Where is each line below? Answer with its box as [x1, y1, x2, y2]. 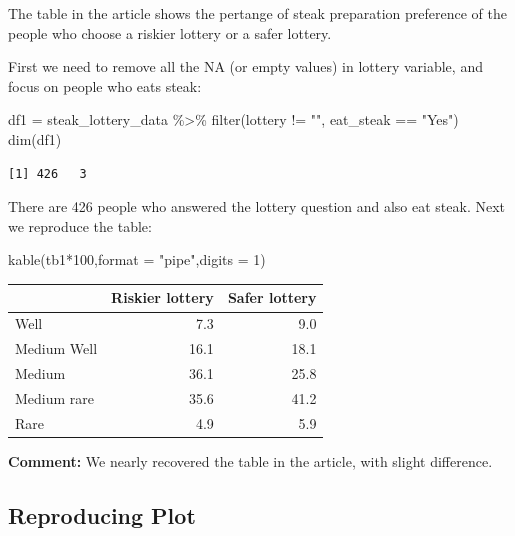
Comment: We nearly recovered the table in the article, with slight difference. [8, 450, 493, 471]
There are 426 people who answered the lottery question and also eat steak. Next [8, 196, 506, 217]
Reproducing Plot [8, 499, 196, 530]
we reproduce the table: [8, 215, 152, 236]
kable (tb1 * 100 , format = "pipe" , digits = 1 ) [8, 249, 266, 270]
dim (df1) [8, 128, 62, 149]
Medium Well [15, 338, 98, 359]
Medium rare [15, 387, 95, 408]
